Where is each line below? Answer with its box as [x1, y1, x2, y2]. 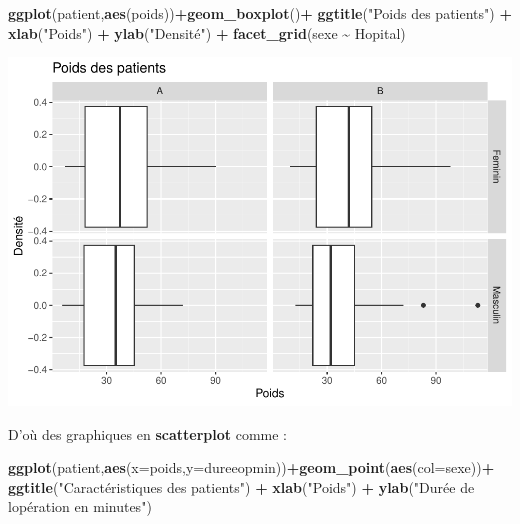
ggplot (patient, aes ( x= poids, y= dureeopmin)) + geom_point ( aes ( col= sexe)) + [8, 457, 495, 478]
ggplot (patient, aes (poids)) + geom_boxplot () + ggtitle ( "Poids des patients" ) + [8, 3, 512, 23]
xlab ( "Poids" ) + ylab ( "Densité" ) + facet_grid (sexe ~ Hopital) [8, 22, 406, 43]
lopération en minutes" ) [8, 496, 152, 517]
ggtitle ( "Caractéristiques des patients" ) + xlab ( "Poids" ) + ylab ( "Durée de [8, 476, 475, 497]
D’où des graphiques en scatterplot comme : [8, 423, 287, 444]
